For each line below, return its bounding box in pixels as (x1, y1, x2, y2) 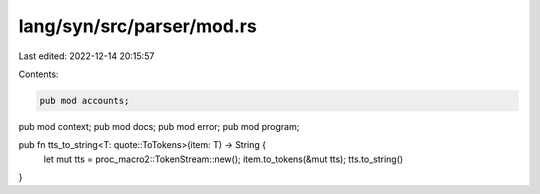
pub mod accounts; (39, 95, 130, 106)
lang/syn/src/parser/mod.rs (18, 15, 257, 37)
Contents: (18, 68, 59, 80)
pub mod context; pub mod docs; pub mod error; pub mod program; (18, 120, 300, 132)
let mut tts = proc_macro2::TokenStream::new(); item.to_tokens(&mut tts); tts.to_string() (43, 153, 404, 165)
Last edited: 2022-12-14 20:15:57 (18, 50, 155, 62)
